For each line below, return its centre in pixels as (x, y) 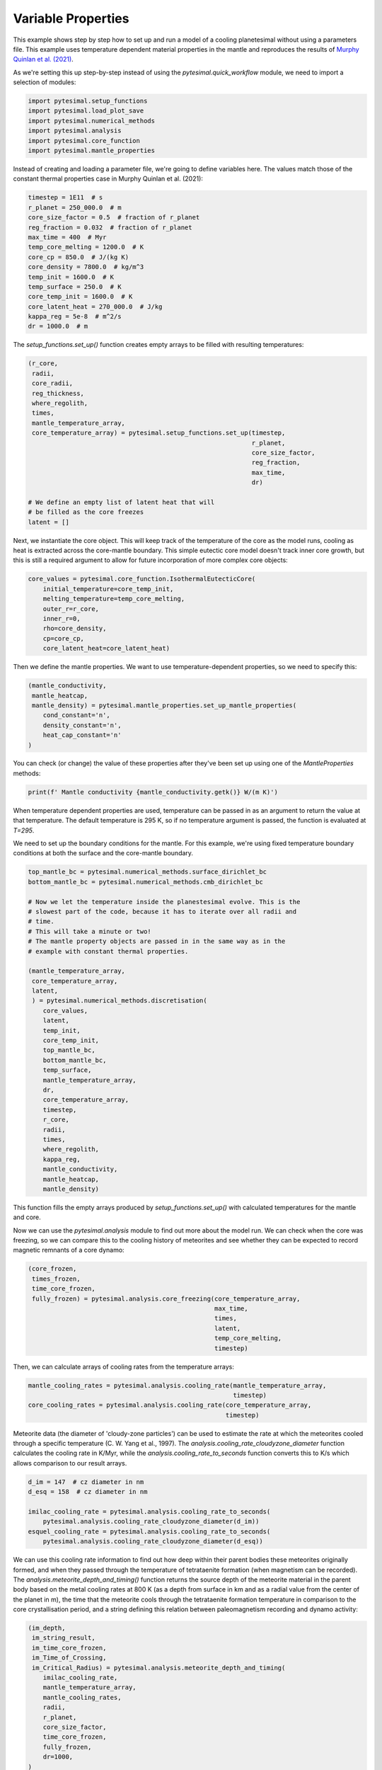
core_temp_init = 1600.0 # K (80, 297)
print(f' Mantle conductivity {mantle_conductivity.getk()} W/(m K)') (153, 792)
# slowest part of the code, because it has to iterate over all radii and (162, 911)
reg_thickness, (58, 393)
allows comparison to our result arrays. (70, 1463)
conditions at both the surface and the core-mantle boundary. (103, 853)
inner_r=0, (62, 619)
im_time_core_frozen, (69, 1648)
